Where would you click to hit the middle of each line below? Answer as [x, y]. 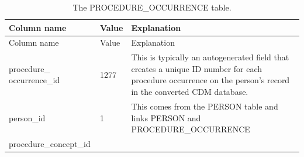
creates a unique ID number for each [197, 68]
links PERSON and [166, 117]
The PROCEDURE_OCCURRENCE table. [152, 7]
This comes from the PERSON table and [205, 106]
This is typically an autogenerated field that [210, 57]
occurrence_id [34, 80]
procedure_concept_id [50, 143]
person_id [27, 117]
